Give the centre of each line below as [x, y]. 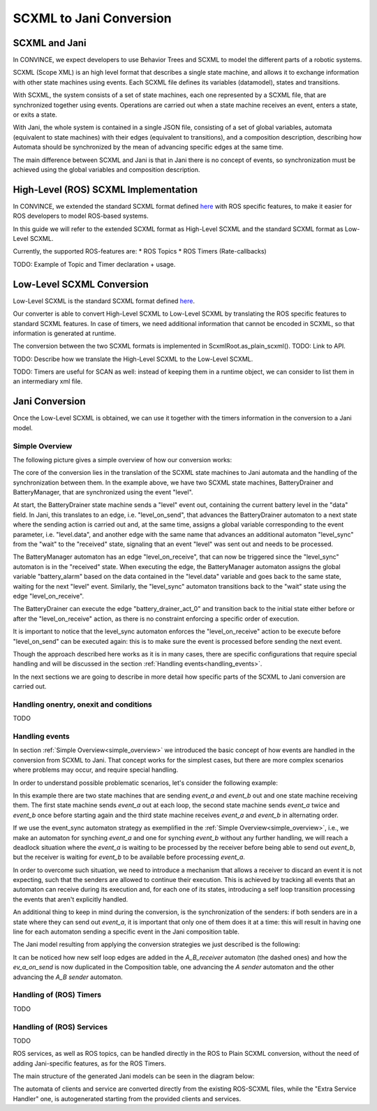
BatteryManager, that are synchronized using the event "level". [103, 492]
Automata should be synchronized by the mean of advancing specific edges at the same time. [148, 147]
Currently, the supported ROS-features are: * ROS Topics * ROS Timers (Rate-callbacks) [140, 251]
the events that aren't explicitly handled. [71, 899]
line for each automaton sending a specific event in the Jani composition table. [126, 932]
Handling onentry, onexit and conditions [83, 704]
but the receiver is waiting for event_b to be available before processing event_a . [129, 857]
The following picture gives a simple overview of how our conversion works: [123, 459]
